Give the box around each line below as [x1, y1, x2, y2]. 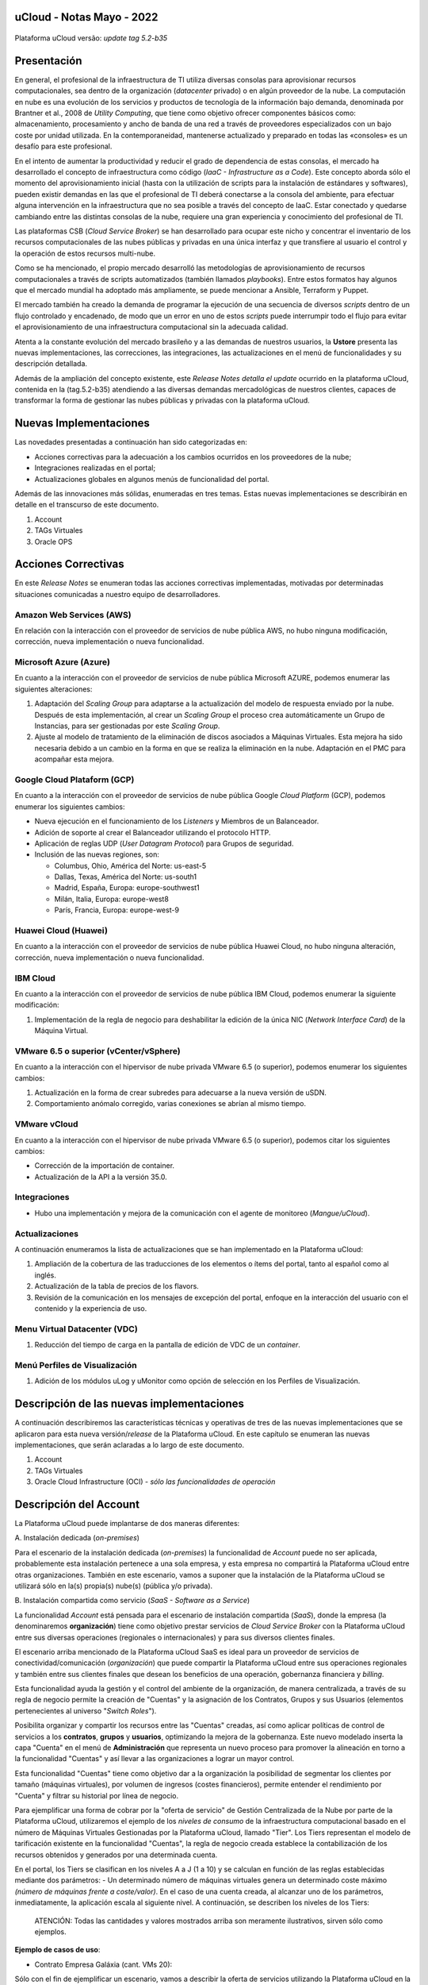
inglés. [34, 1270, 57, 1280]
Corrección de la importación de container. [34, 1161, 174, 1170]
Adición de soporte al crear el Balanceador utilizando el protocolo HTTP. [34, 827, 271, 837]
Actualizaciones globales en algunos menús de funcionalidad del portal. [34, 474, 269, 484]
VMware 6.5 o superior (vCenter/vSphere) [14, 1045, 182, 1056]
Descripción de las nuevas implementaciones [14, 1397, 245, 1411]
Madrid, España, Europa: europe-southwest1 [54, 883, 200, 892]
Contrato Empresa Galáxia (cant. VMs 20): [34, 1960, 173, 1969]
